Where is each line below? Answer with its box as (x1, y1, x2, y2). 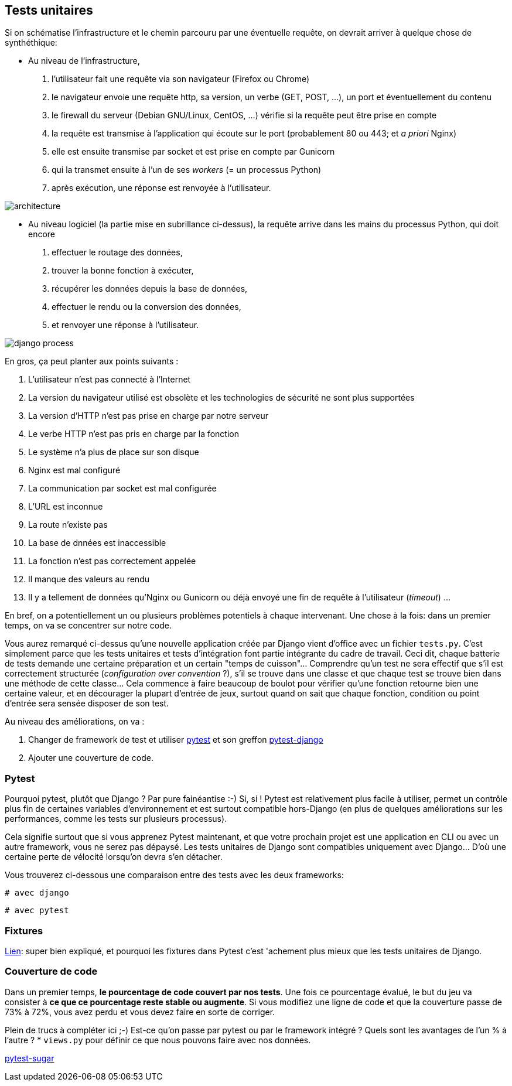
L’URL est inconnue (28, 501, 103, 512)
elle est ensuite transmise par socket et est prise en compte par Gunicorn (52, 146, 335, 157)
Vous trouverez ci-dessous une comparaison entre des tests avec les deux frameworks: (5, 870, 344, 880)
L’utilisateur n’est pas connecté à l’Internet (28, 374, 191, 385)
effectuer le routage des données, (52, 247, 183, 258)
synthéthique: (5, 37, 57, 48)
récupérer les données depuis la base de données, (52, 284, 248, 294)
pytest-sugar (5, 1053, 54, 1063)
